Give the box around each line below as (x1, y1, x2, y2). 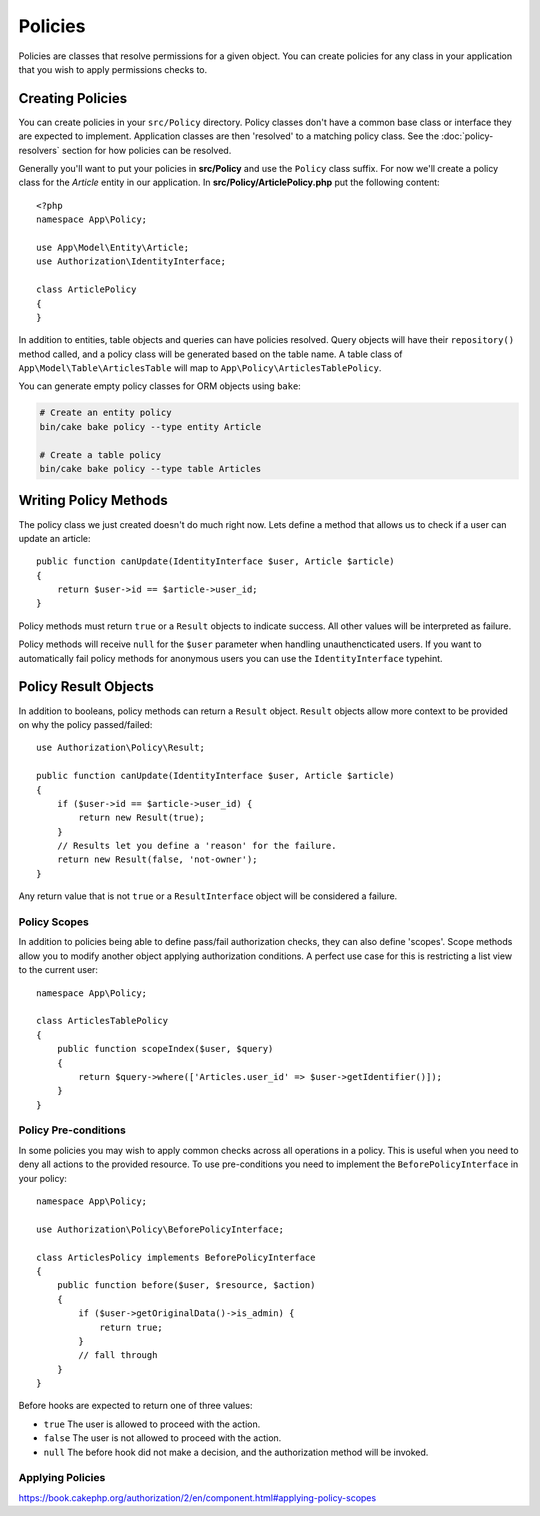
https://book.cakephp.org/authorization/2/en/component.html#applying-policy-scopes (18, 1491, 377, 1504)
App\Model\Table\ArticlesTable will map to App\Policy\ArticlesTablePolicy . (18, 362, 382, 374)
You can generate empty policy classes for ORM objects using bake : (18, 380, 302, 392)
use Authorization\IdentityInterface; (36, 256, 227, 267)
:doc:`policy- (441, 130, 494, 142)
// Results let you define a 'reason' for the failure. (56, 840, 337, 852)
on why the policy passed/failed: (18, 718, 153, 730)
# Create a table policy (39, 449, 162, 460)
